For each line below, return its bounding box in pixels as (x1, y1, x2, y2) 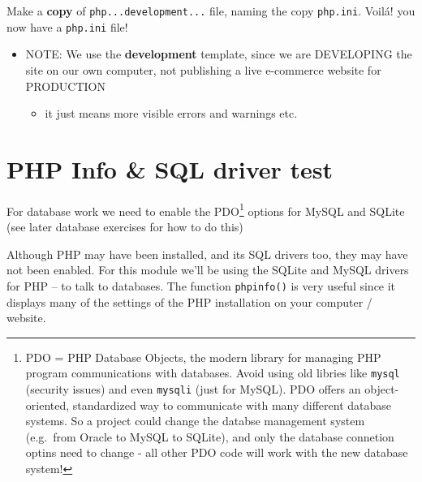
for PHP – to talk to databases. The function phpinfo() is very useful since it (6, 277, 396, 294)
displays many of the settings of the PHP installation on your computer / (6, 293, 372, 310)
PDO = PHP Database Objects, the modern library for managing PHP (25, 348, 381, 365)
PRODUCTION (25, 77, 105, 94)
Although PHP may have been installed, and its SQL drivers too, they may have (6, 245, 408, 262)
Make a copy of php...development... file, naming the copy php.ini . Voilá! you (6, 2, 416, 19)
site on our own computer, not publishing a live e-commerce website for (25, 61, 381, 78)
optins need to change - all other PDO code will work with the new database (25, 444, 408, 461)
